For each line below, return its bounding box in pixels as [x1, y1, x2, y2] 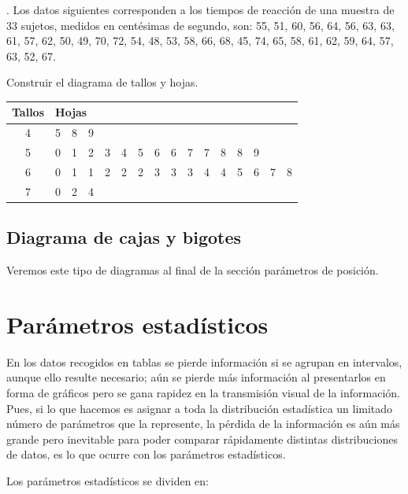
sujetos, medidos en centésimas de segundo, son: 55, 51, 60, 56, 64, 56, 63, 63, [20, 17, 395, 33]
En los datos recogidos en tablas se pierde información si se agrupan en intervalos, [6, 353, 402, 370]
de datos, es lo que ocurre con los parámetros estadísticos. [6, 446, 286, 463]
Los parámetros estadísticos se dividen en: [6, 473, 209, 489]
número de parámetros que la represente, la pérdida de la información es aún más [6, 415, 400, 432]
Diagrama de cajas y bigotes [6, 225, 242, 249]
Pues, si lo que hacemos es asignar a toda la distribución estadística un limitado [6, 400, 393, 416]
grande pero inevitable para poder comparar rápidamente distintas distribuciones [6, 430, 398, 447]
